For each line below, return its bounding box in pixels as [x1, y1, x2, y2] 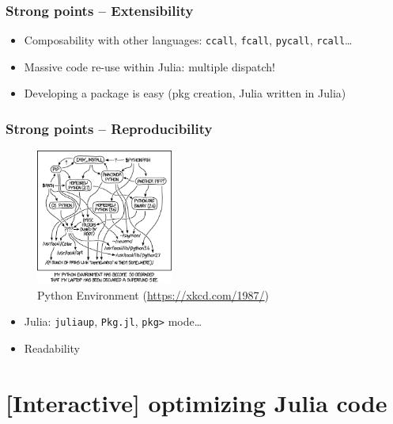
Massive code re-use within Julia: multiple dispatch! [24, 58, 275, 74]
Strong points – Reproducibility [6, 118, 213, 138]
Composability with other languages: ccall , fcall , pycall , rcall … [24, 32, 353, 48]
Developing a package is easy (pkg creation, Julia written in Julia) [24, 85, 346, 101]
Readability [24, 339, 81, 356]
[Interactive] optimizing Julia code [6, 386, 387, 418]
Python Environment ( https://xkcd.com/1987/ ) [37, 286, 270, 303]
